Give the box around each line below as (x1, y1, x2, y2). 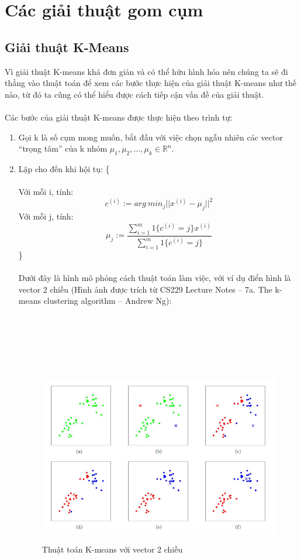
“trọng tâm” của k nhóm (18, 142, 108, 155)
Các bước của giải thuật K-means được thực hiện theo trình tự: (5, 111, 233, 123)
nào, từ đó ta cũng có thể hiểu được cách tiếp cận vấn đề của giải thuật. (5, 88, 264, 100)
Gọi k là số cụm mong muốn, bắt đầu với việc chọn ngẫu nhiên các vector (18, 131, 283, 143)
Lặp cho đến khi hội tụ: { (18, 162, 110, 174)
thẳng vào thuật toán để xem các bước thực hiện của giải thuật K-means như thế (5, 77, 297, 89)
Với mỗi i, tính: (18, 186, 74, 198)
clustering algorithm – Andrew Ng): (43, 294, 172, 307)
